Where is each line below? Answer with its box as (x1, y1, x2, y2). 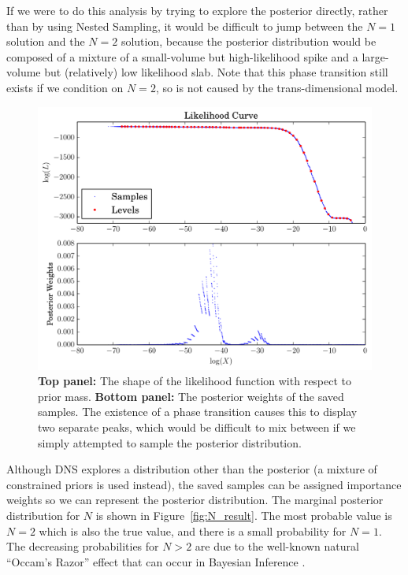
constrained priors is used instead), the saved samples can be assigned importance (6, 476, 402, 492)
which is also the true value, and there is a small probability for (39, 522, 347, 539)
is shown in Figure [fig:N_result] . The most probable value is (95, 507, 392, 524)
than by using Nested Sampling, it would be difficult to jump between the (6, 17, 363, 34)
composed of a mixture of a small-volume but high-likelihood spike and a (6, 48, 358, 65)
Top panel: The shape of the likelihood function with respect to (38, 373, 352, 389)
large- (362, 48, 389, 65)
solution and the (6, 33, 85, 50)
